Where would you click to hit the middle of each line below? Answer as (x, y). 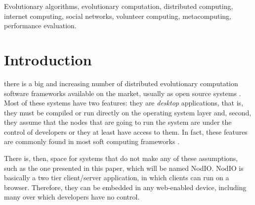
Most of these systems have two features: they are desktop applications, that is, (124, 103)
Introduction (48, 59)
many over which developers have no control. (72, 197)
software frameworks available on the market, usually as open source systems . (123, 93)
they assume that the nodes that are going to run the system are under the (118, 122)
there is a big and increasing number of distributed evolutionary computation (121, 83)
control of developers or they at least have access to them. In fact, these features (126, 131)
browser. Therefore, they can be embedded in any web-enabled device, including (125, 187)
